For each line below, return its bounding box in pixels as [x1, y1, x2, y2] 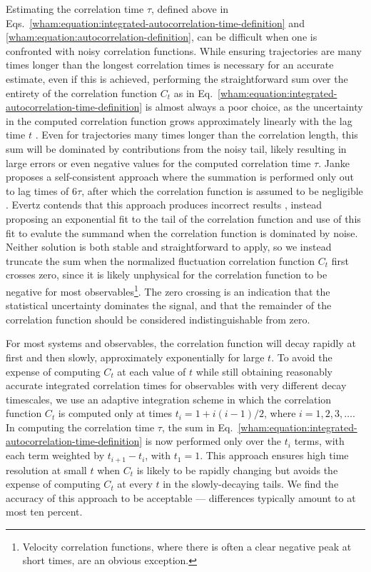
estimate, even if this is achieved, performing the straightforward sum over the [6, 71, 348, 86]
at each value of [117, 363, 186, 378]
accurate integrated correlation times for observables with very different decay [6, 378, 347, 393]
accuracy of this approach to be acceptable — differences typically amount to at [6, 490, 356, 505]
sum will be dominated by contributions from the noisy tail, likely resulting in [6, 141, 347, 156]
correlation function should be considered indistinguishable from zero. [6, 311, 310, 326]
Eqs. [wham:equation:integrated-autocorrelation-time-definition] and [6, 15, 305, 30]
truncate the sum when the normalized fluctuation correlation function [6, 253, 315, 268]
